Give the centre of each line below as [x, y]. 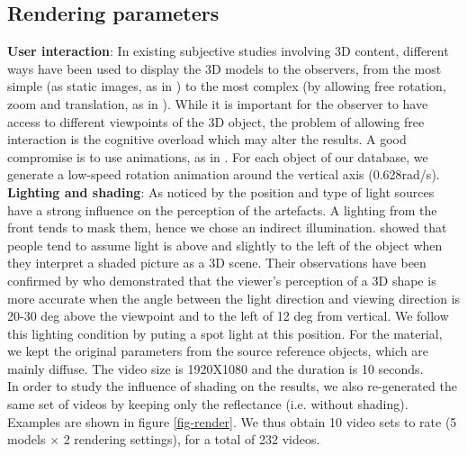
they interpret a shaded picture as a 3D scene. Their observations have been [217, 263]
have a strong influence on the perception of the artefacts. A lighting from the [222, 209]
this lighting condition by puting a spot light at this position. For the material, [225, 333]
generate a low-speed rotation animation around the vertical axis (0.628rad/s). [224, 174]
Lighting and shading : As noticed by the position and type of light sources [221, 191]
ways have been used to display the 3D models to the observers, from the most [225, 68]
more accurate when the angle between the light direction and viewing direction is [234, 298]
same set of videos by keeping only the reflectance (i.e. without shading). [208, 404]
